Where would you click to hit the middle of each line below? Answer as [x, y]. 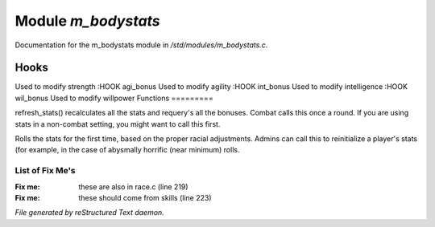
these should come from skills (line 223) [145, 197]
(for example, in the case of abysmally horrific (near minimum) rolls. [127, 150]
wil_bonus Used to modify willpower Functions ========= [114, 98]
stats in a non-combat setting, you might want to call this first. [118, 124]
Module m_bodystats [87, 21]
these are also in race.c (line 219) [133, 186]
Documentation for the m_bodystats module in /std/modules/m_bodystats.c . [141, 45]
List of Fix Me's [45, 171]
